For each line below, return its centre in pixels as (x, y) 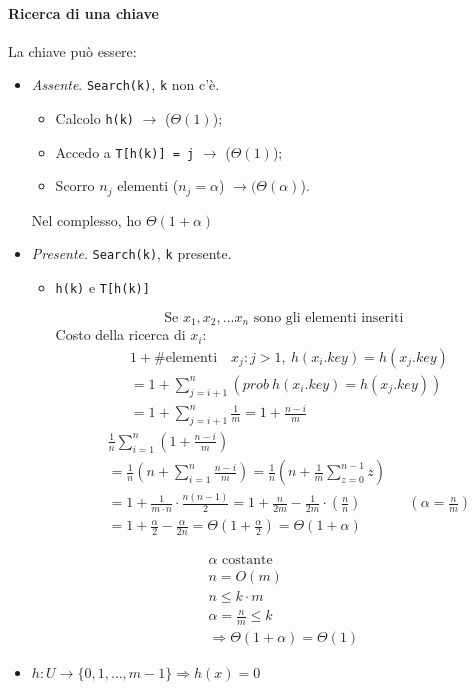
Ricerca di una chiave (83, 12)
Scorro (75, 185)
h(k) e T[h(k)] (102, 287)
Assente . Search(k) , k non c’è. (125, 84)
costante (247, 560)
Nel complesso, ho (86, 219)
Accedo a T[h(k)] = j (125, 151)
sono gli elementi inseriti (328, 317)
